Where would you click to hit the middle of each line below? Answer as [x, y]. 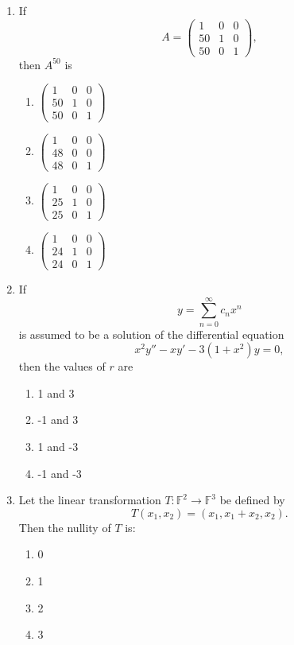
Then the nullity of [65, 527]
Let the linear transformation [90, 500]
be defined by [252, 500]
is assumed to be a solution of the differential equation [151, 334]
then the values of [62, 366]
